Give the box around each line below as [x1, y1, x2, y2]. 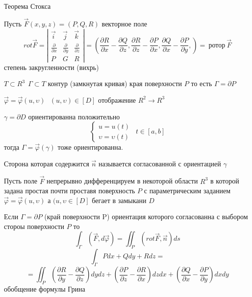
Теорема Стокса [4, 1, 51, 11]
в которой [210, 176, 239, 186]
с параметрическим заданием [144, 185, 231, 196]
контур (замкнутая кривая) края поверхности [48, 78, 182, 89]
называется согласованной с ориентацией [98, 158, 221, 168]
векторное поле [101, 18, 147, 28]
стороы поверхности [4, 221, 65, 231]
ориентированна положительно [28, 111, 120, 121]
